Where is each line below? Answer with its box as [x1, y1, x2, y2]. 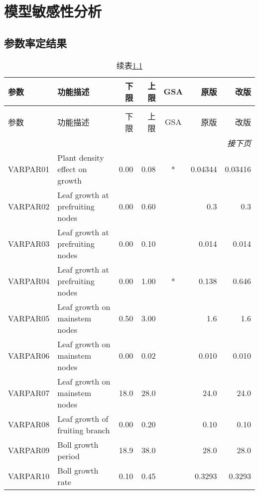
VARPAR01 [8, 163, 50, 175]
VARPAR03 [8, 237, 50, 249]
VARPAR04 [8, 275, 50, 287]
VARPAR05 [8, 312, 50, 324]
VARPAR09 [8, 444, 50, 456]
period [57, 450, 80, 462]
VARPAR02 [8, 200, 50, 212]
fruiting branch [57, 424, 110, 436]
